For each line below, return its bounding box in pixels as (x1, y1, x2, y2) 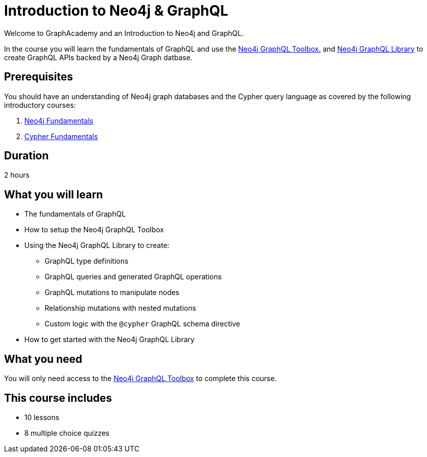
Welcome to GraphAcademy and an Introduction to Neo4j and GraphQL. (4, 28, 244, 37)
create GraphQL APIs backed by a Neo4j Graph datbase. (4, 53, 192, 62)
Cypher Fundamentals (24, 132, 98, 141)
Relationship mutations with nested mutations (45, 304, 197, 313)
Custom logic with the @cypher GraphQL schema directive (45, 319, 240, 328)
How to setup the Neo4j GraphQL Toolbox (24, 225, 164, 234)
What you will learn (4, 188, 103, 201)
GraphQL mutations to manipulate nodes (45, 288, 179, 297)
